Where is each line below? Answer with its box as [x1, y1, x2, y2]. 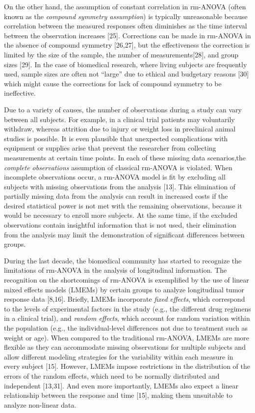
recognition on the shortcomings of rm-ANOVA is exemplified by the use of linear [4, 275, 249, 285]
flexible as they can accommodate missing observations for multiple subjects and [4, 342, 246, 352]
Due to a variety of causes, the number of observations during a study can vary [4, 104, 242, 114]
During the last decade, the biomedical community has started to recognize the [4, 255, 242, 265]
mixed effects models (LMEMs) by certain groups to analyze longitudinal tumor [4, 284, 245, 294]
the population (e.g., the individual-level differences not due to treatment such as [4, 323, 248, 333]
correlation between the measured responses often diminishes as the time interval [4, 21, 247, 31]
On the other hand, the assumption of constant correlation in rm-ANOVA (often [4, 1, 246, 11]
